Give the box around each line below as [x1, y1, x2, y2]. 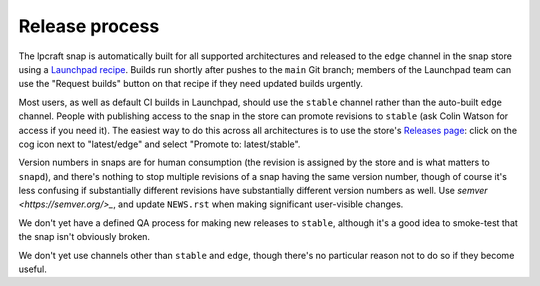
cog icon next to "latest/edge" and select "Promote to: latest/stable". [18, 138, 301, 150]
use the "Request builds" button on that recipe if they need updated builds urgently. [18, 78, 364, 90]
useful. [18, 263, 47, 275]
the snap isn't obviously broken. [18, 231, 150, 243]
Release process [18, 15, 160, 37]
